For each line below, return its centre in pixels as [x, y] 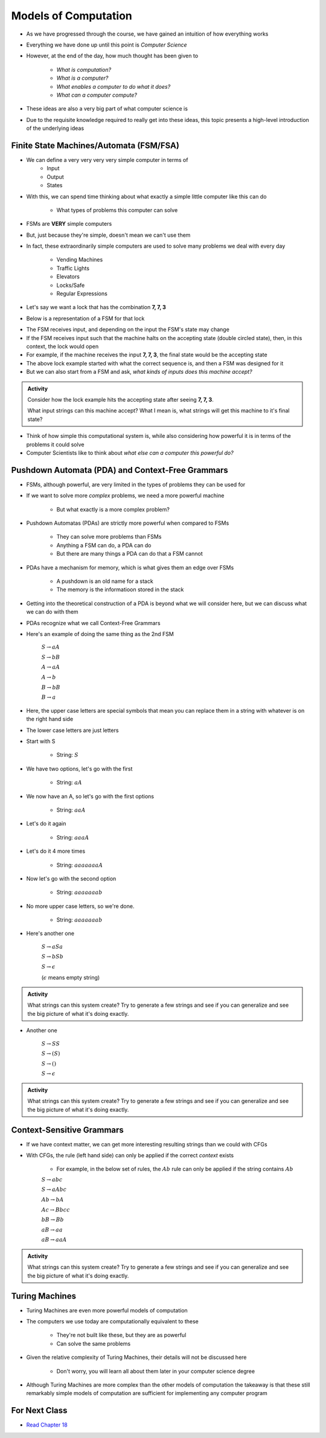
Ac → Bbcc [56, 1210]
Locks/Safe [71, 285]
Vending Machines [80, 260]
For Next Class [39, 1411]
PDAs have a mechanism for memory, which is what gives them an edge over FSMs [130, 567]
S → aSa [52, 946]
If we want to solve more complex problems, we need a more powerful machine [125, 496]
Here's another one [50, 934]
